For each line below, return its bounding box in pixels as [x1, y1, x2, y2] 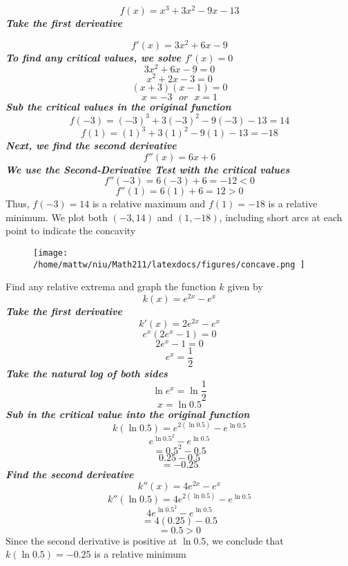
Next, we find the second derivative [6, 138, 177, 153]
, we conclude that [206, 533, 284, 547]
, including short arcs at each [219, 209, 342, 224]
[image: [33, 248, 68, 258]
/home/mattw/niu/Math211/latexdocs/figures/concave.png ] [33, 259, 305, 270]
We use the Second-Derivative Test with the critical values [6, 162, 290, 176]
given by [227, 279, 263, 294]
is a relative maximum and [92, 196, 206, 211]
